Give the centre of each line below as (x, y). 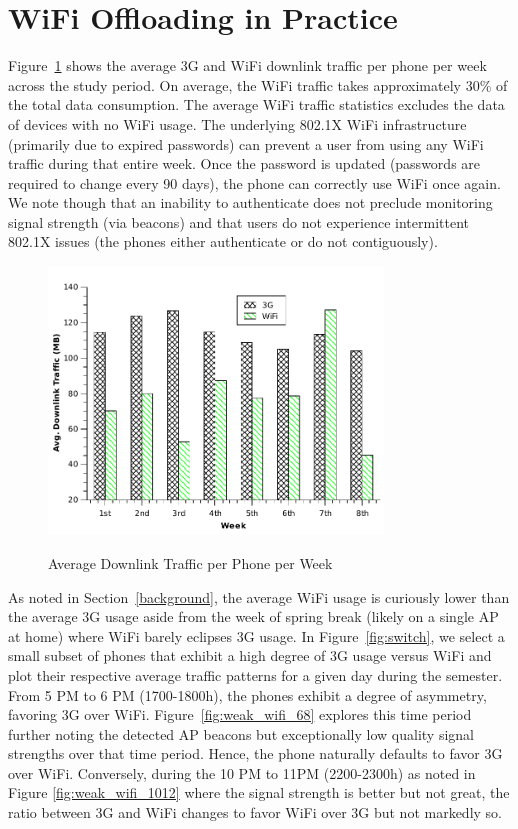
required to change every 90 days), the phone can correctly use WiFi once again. (254, 182)
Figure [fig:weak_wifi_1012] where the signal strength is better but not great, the (259, 792)
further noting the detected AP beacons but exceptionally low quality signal (241, 733)
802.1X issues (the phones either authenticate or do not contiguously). (223, 241)
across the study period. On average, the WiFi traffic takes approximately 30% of (258, 84)
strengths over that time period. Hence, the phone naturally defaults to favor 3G (255, 753)
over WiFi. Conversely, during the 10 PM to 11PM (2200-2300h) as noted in (242, 772)
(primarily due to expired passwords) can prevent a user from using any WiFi (246, 143)
